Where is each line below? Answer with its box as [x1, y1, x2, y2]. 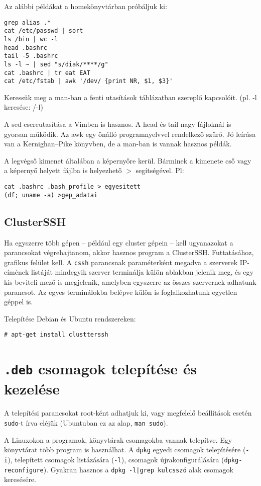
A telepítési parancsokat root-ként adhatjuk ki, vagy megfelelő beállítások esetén [4, 408, 252, 418]
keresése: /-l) [4, 102, 43, 112]
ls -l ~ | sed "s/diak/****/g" [4, 60, 108, 68]
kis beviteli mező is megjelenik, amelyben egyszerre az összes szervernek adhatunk [4, 276, 256, 287]
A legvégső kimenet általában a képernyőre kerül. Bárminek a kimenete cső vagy [4, 155, 251, 166]
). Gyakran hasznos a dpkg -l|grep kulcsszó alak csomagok [43, 464, 233, 474]
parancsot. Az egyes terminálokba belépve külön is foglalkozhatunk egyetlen [4, 286, 237, 297]
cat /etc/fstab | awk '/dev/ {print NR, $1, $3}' [4, 77, 173, 85]
